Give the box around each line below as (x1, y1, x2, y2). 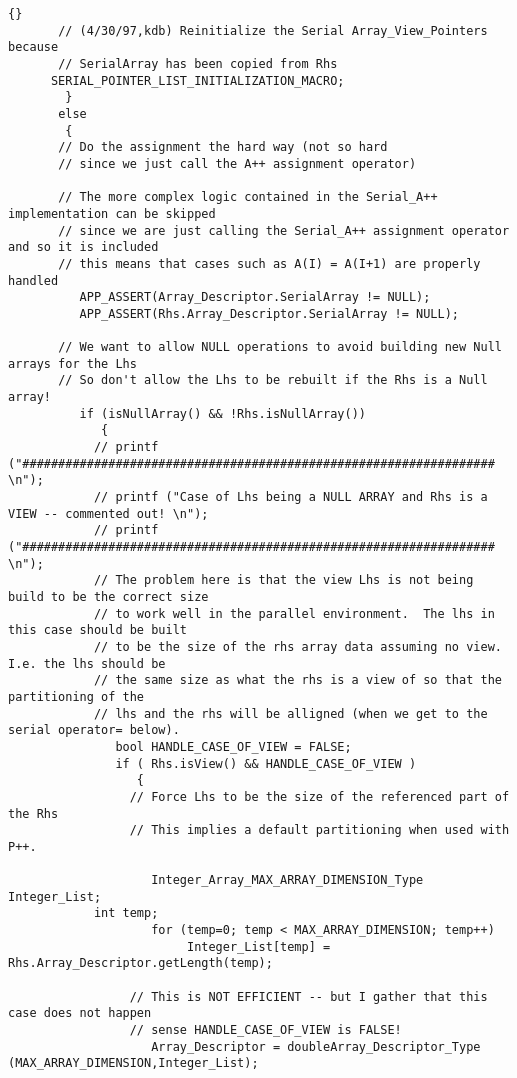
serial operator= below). (8, 723, 180, 738)
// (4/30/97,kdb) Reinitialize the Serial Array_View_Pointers (58, 23, 488, 38)
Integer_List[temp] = (186, 939, 331, 954)
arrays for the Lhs (8, 356, 137, 371)
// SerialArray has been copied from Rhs (58, 56, 338, 71)
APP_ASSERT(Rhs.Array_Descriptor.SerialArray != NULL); (79, 306, 460, 321)
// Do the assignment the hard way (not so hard (58, 140, 388, 155)
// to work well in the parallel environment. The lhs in (93, 606, 495, 621)
